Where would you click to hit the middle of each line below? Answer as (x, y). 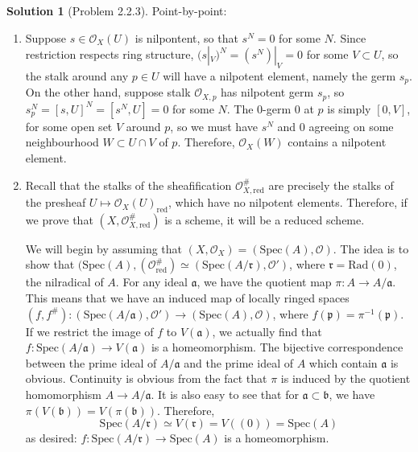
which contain (343, 362)
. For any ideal (151, 282)
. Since (350, 37)
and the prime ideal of (238, 362)
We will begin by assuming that (104, 248)
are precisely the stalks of (331, 185)
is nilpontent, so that (186, 37)
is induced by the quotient (346, 378)
